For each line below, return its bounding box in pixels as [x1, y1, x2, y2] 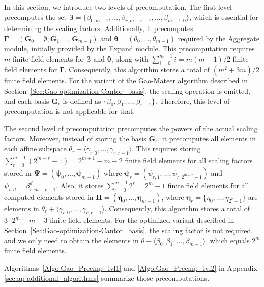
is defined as [63, 95, 101, 106]
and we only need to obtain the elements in [4, 235, 139, 245]
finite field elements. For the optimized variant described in [50, 215, 234, 225]
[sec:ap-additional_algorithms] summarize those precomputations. [4, 272, 210, 283]
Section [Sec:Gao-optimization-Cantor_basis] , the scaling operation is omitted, [4, 85, 250, 96]
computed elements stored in [4, 191, 94, 202]
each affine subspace [4, 143, 67, 154]
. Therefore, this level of [155, 95, 230, 106]
